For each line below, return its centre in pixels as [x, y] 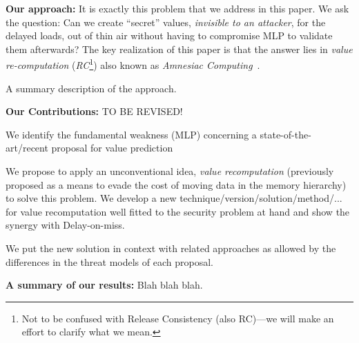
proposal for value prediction [112, 148]
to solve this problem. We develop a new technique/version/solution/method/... [174, 198]
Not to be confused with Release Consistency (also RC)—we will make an [178, 318]
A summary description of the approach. [91, 88]
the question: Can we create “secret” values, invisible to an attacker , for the [166, 22]
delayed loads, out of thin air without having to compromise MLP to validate [169, 35]
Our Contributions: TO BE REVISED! [94, 111]
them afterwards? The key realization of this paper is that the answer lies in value [179, 49]
